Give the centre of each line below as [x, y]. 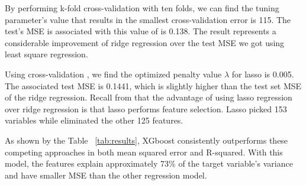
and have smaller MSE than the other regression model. [106, 175]
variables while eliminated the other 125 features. [94, 120]
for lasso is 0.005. [263, 74]
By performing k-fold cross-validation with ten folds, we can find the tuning [142, 8]
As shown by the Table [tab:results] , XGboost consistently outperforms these [146, 140]
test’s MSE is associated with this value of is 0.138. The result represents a [141, 31]
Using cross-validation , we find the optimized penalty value [113, 74]
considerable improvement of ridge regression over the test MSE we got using [145, 42]
